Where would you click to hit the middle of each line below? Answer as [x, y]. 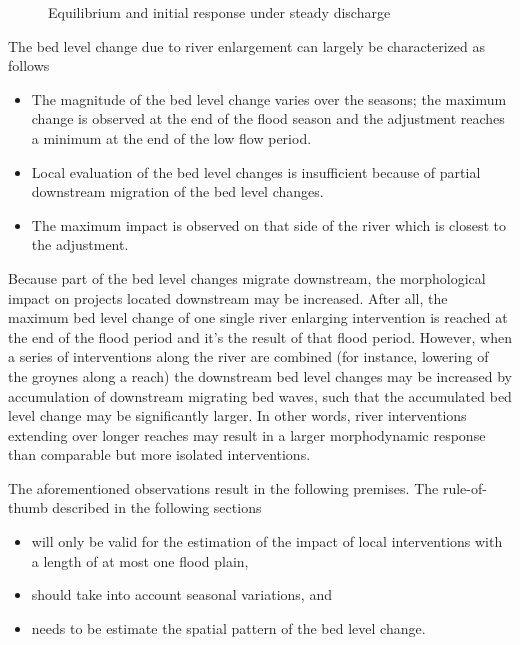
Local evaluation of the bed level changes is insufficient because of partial [256, 171]
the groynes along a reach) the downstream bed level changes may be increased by [260, 375]
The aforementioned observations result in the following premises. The [223, 487]
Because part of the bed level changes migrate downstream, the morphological [247, 277]
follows [29, 65]
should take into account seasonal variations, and [181, 594]
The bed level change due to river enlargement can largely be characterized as [247, 45]
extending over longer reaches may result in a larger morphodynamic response [247, 434]
